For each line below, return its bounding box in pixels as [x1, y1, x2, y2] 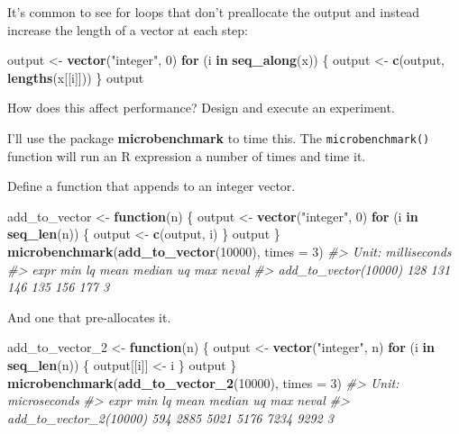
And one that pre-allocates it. [7, 307, 171, 326]
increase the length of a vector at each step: [7, 20, 248, 39]
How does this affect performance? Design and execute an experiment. [7, 98, 395, 117]
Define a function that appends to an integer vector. [7, 176, 296, 195]
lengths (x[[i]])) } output [7, 68, 144, 86]
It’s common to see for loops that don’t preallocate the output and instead [7, 3, 419, 21]
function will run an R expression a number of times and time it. [7, 146, 366, 165]
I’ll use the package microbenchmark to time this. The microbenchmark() [7, 128, 430, 147]
